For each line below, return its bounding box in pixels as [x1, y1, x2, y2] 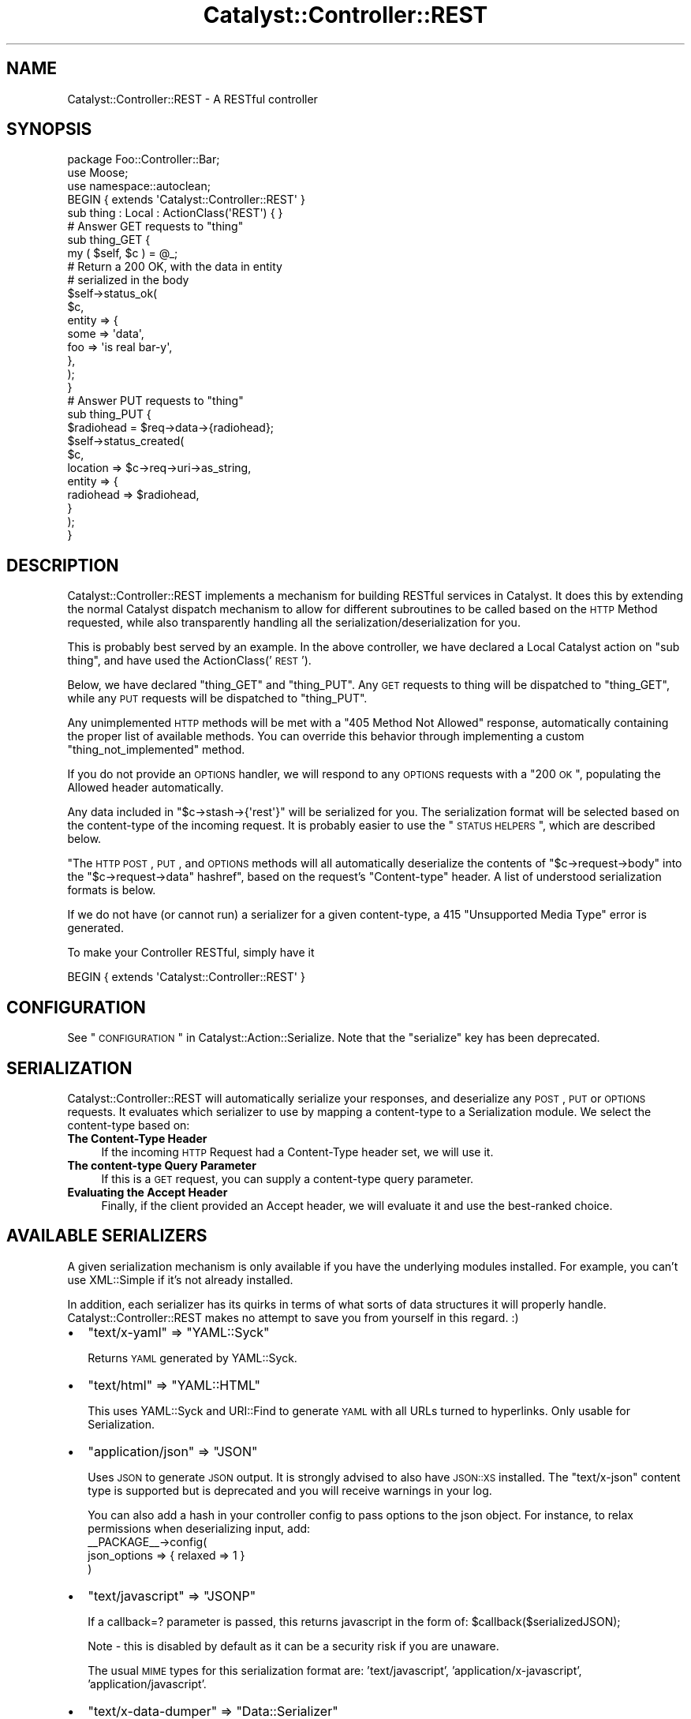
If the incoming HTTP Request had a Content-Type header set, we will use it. [101, 1144, 494, 1159]
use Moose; [67, 166, 129, 180]
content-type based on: [67, 1118, 190, 1132]
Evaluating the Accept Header [67, 1185, 228, 1199]
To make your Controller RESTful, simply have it [67, 946, 315, 960]
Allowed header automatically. [67, 781, 224, 795]
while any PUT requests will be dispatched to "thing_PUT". [67, 691, 368, 706]
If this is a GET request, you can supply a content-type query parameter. [101, 1171, 474, 1185]
